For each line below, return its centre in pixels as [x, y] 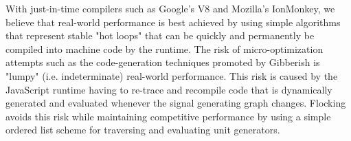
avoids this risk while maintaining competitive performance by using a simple [168, 116]
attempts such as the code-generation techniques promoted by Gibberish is [163, 62]
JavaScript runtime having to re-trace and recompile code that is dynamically [169, 89]
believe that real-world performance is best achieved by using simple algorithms [173, 22]
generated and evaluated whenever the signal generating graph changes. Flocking [176, 103]
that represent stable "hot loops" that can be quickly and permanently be [160, 35]
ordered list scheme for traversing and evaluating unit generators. [143, 130]
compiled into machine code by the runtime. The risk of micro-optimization [165, 48]
